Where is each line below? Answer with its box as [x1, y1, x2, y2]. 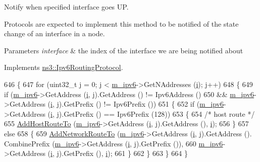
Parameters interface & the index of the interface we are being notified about [4, 45, 243, 55]
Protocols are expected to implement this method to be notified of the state [4, 18, 239, 29]
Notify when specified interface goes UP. [4, 2, 129, 12]
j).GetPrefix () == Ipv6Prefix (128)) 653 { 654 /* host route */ [57, 108, 255, 119]
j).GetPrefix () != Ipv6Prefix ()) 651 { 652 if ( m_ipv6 [57, 99, 224, 109]
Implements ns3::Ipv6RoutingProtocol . [4, 62, 123, 72]
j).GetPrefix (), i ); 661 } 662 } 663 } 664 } [57, 148, 188, 158]
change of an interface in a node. [4, 28, 105, 39]
